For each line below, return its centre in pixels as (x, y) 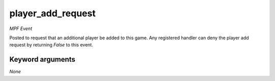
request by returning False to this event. (51, 45)
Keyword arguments (43, 59)
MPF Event (21, 29)
